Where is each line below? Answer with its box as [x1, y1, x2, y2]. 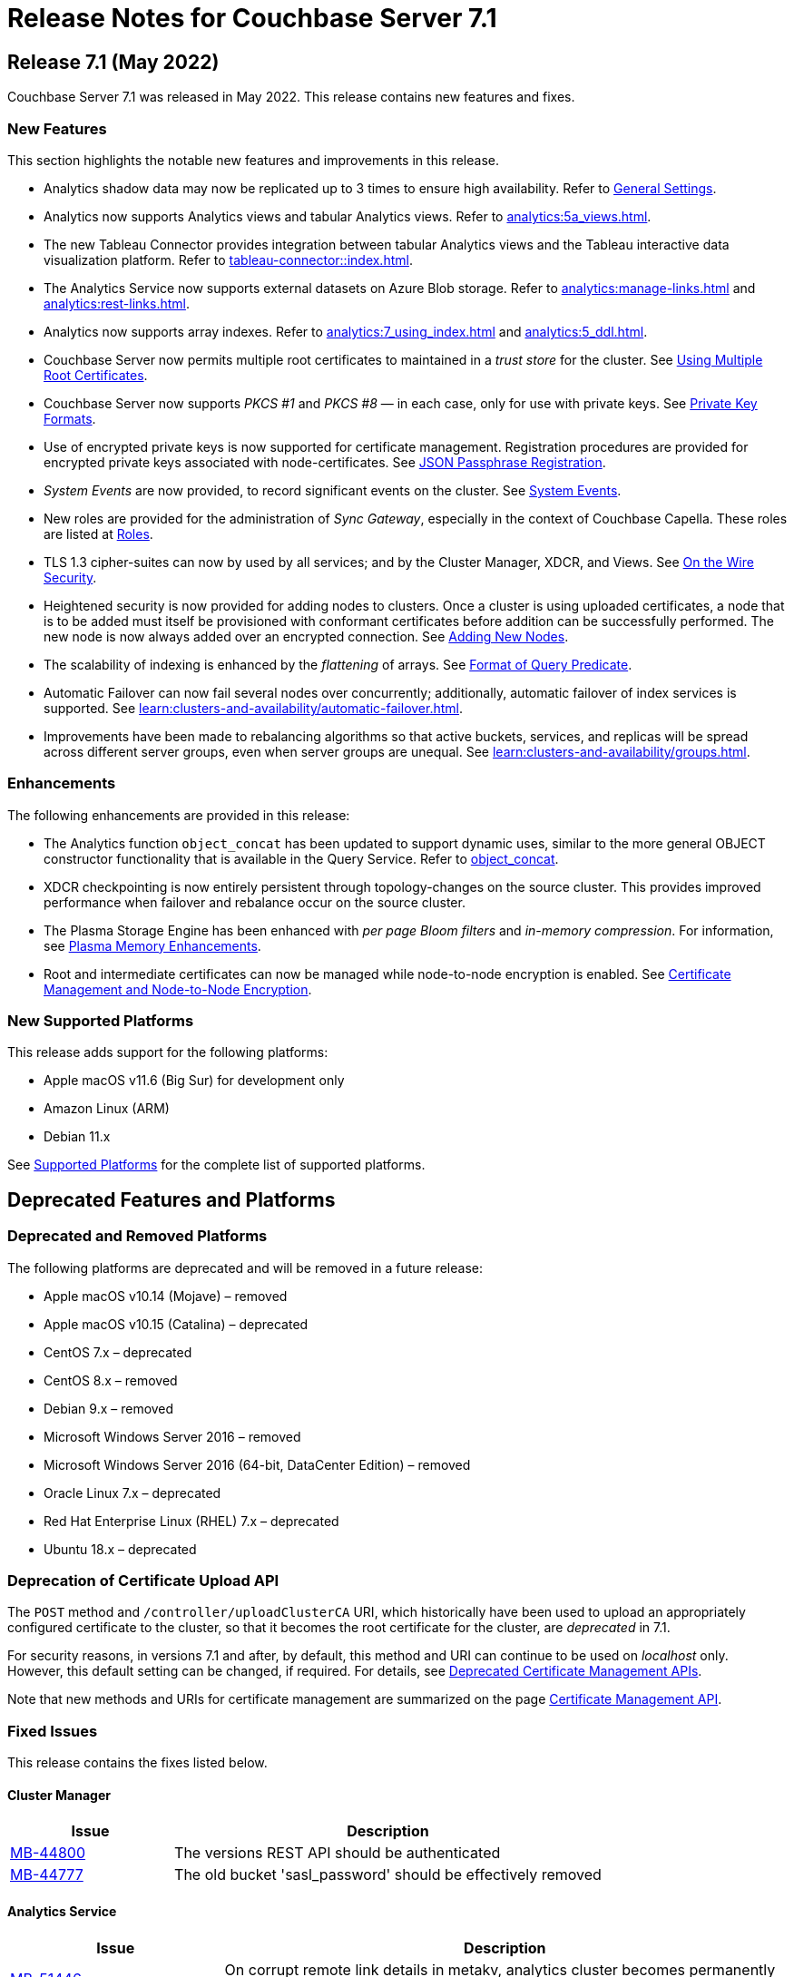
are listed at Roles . [44, 525, 153, 542]
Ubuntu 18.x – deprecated [44, 1541, 197, 1557]
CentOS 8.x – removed [44, 1372, 178, 1388]
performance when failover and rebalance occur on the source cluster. [44, 894, 466, 910]
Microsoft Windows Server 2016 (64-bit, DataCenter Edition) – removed [44, 1456, 471, 1473]
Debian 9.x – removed [44, 1400, 174, 1416]
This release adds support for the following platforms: [7, 1044, 328, 1061]
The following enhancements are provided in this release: [7, 807, 350, 823]
